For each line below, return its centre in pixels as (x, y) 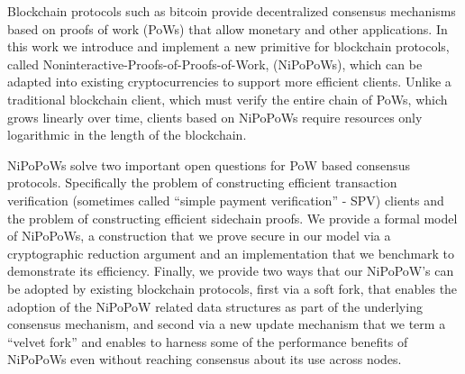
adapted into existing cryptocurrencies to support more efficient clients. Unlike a (229, 82)
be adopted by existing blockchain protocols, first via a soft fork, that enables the (232, 288)
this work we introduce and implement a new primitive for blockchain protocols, (228, 46)
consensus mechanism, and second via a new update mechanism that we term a (227, 324)
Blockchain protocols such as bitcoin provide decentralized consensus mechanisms (232, 11)
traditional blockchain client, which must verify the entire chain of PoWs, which (228, 99)
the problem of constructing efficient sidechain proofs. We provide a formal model (232, 218)
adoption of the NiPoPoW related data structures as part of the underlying (215, 306)
